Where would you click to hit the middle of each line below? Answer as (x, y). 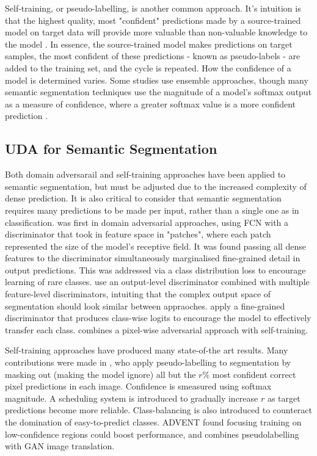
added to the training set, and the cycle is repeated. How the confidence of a (148, 67)
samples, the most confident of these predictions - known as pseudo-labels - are (153, 56)
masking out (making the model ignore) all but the (100, 374)
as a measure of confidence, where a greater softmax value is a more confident (151, 103)
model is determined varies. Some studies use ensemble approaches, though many (157, 80)
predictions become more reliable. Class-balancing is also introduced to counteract (159, 410)
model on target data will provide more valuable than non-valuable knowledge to (156, 32)
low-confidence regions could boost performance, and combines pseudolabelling (152, 434)
